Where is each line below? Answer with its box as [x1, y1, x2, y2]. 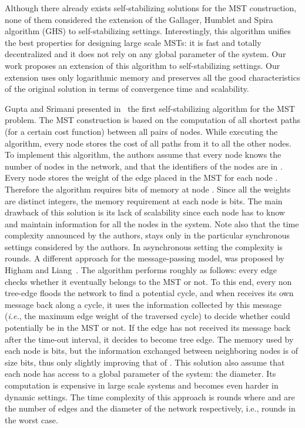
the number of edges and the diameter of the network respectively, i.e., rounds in [5, 402, 296, 414]
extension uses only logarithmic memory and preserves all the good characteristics [5, 71, 300, 83]
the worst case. [5, 413, 58, 426]
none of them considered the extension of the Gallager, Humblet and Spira [5, 13, 273, 25]
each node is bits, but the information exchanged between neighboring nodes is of [5, 344, 298, 357]
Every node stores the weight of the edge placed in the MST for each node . [5, 171, 278, 184]
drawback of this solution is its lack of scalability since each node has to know [5, 206, 285, 218]
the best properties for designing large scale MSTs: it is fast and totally [5, 36, 262, 48]
